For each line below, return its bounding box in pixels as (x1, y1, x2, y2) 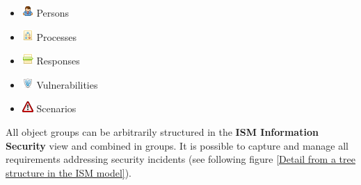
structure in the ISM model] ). (6, 165, 132, 179)
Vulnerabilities (36, 77, 98, 91)
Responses (36, 53, 80, 68)
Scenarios (36, 101, 77, 116)
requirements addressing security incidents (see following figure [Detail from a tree (6, 152, 355, 166)
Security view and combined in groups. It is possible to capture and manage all (6, 138, 349, 152)
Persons (36, 6, 70, 19)
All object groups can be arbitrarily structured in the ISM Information (6, 124, 319, 139)
